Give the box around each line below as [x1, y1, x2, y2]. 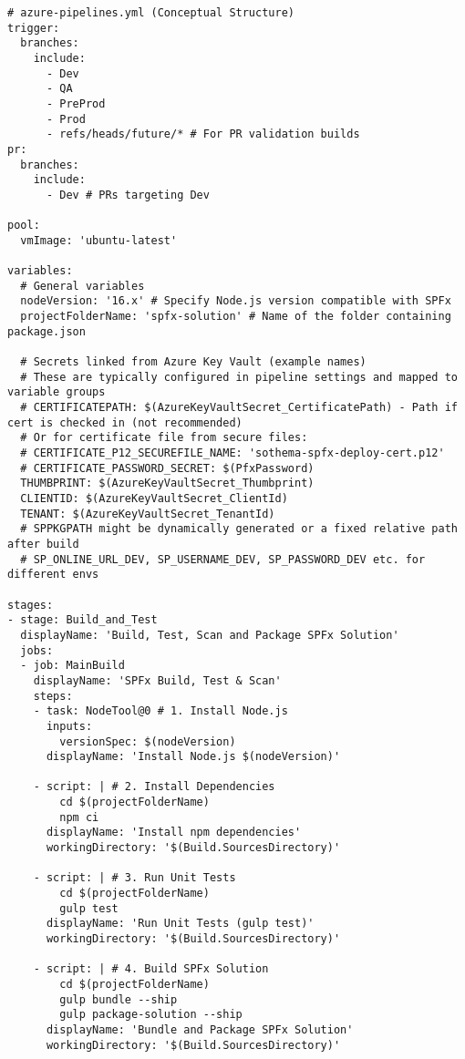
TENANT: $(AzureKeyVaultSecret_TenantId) [20, 507, 275, 520]
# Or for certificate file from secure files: [20, 431, 308, 445]
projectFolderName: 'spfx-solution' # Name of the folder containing [20, 310, 451, 324]
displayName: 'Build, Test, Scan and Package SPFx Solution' [20, 628, 399, 642]
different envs [7, 568, 99, 581]
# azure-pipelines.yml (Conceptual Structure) [7, 6, 294, 19]
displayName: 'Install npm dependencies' [46, 826, 302, 839]
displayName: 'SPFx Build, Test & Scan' [33, 673, 282, 687]
